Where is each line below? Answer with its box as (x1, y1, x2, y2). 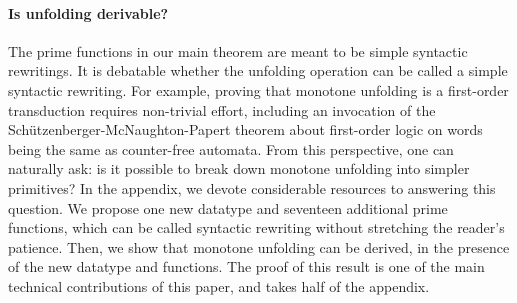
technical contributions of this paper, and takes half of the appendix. (8, 275, 430, 296)
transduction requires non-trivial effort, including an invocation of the (8, 99, 436, 120)
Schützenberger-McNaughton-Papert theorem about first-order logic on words (8, 119, 483, 140)
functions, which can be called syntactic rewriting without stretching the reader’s (8, 217, 505, 238)
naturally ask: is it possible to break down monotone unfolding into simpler (8, 158, 470, 179)
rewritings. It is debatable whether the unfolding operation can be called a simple (8, 60, 508, 81)
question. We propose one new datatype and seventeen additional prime (8, 197, 448, 218)
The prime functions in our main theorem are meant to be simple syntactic (8, 40, 468, 61)
